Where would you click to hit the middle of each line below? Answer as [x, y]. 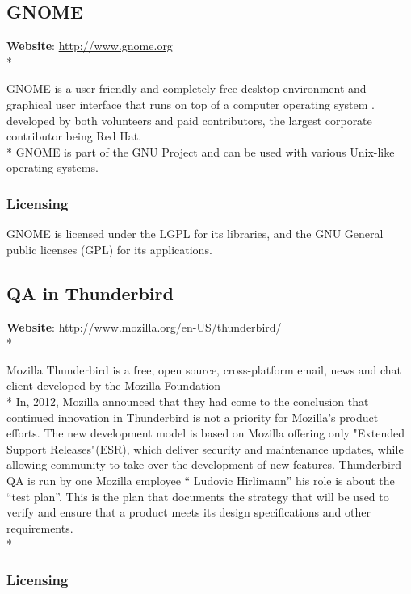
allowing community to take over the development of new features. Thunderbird [204, 464]
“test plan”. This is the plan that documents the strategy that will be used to [198, 496]
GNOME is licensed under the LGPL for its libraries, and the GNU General [195, 234]
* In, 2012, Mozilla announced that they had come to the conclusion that [188, 401]
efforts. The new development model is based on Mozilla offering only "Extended [205, 433]
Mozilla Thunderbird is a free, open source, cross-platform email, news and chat [204, 369]
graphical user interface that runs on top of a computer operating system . [191, 104]
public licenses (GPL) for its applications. [109, 249]
